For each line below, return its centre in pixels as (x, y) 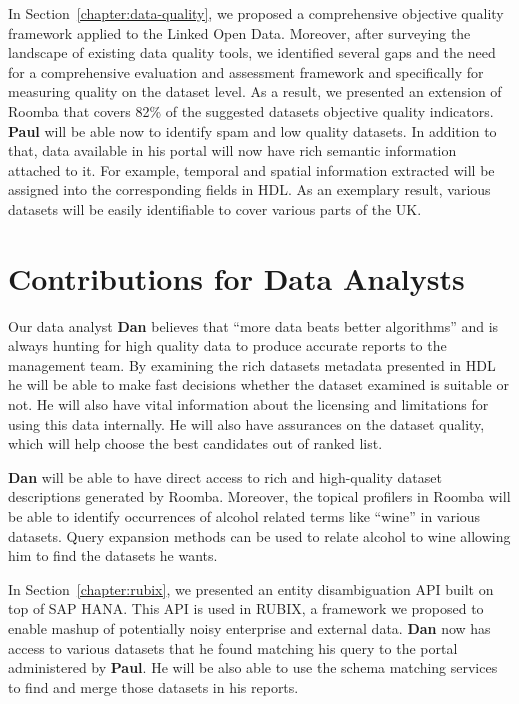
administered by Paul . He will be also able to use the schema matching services (253, 667)
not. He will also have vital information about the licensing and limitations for (248, 404)
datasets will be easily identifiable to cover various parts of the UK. (215, 208)
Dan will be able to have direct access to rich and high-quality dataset (225, 476)
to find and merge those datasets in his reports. (153, 686)
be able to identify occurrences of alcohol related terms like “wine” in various (244, 516)
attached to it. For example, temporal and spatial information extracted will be (251, 169)
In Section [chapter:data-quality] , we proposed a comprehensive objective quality (256, 13)
